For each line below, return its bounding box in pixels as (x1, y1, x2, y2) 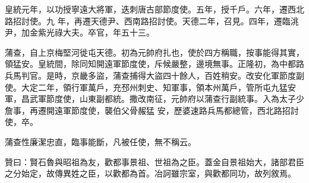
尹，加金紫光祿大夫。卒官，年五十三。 (5, 26, 154, 38)
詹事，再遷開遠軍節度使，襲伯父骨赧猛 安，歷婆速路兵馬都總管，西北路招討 (5, 104, 299, 116)
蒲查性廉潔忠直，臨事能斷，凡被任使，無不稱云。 (5, 135, 196, 147)
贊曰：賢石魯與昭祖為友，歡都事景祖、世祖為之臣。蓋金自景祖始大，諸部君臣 (5, 155, 304, 168)
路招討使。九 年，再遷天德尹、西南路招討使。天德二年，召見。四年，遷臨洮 (5, 14, 299, 27)
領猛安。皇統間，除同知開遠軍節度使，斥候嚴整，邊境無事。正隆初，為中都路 (5, 57, 304, 70)
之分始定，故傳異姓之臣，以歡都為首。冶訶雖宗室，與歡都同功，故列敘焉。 (5, 167, 296, 179)
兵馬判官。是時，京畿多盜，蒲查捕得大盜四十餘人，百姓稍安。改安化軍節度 (5, 69, 296, 81)
